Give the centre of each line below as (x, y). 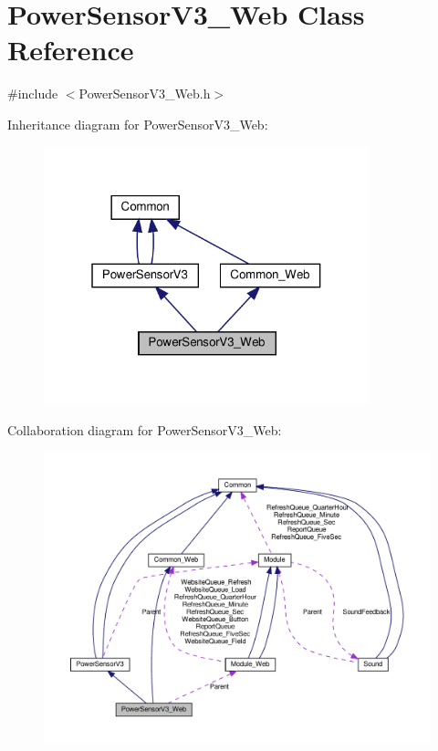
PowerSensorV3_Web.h (145, 94)
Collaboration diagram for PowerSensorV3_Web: (145, 429)
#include (33, 94)
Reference (71, 50)
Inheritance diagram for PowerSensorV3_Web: (138, 124)
